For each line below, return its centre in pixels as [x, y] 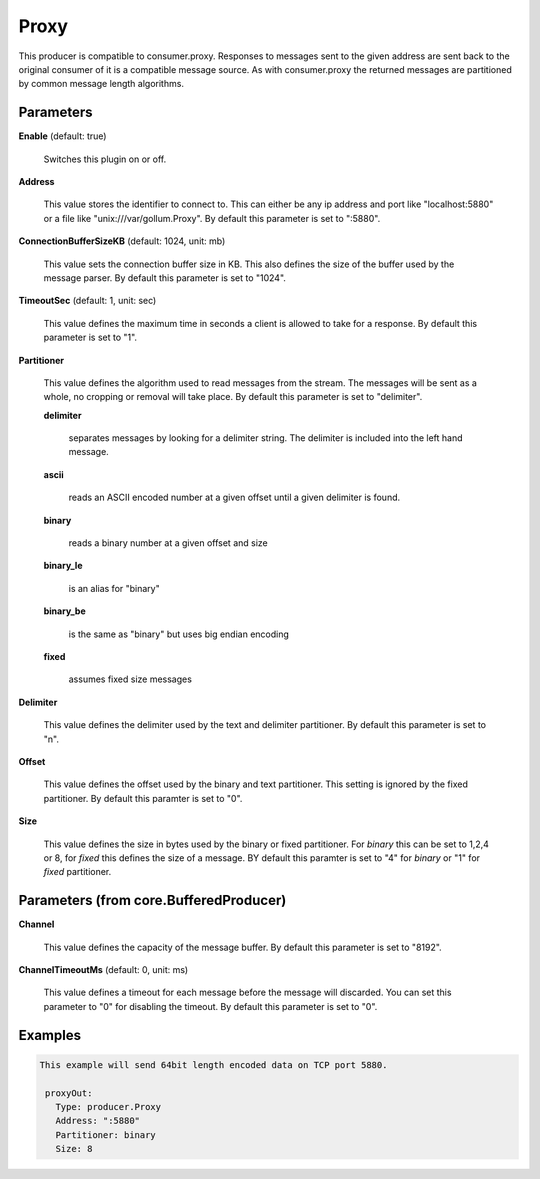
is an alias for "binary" [114, 588]
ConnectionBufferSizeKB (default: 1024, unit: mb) [122, 241]
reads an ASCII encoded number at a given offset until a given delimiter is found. [234, 497]
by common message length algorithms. [101, 84]
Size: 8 [74, 1149]
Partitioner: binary [106, 1134]
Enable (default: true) [62, 136]
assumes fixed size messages [130, 679]
